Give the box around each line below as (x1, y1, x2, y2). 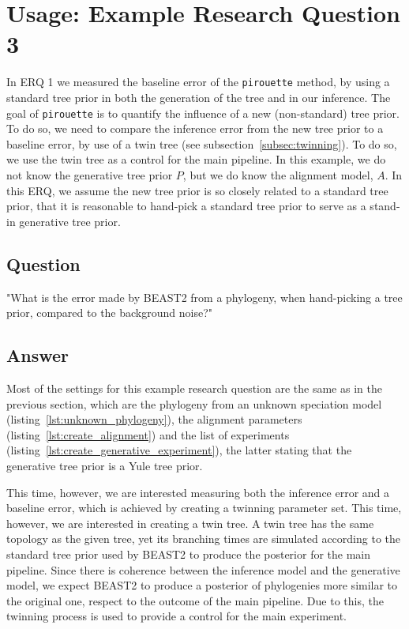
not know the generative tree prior (6, 167, 173, 183)
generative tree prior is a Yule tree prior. (6, 457, 203, 473)
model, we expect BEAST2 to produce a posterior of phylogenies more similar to (6, 577, 398, 593)
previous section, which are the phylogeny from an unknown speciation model (6, 395, 382, 412)
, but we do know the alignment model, (182, 167, 373, 183)
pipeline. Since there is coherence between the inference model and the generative (6, 561, 400, 578)
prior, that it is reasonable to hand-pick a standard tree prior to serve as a (6, 198, 366, 214)
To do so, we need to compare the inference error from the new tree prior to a (6, 120, 384, 137)
